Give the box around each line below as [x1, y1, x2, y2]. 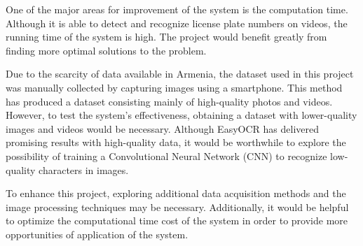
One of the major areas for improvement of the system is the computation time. [6, 2, 348, 16]
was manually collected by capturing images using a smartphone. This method [6, 80, 343, 94]
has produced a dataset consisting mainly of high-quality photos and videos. [6, 94, 333, 108]
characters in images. [39, 162, 129, 177]
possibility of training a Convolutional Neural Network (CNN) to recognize [6, 148, 327, 163]
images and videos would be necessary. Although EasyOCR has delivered [6, 121, 319, 136]
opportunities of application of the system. [6, 226, 189, 241]
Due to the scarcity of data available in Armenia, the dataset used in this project [6, 66, 354, 81]
